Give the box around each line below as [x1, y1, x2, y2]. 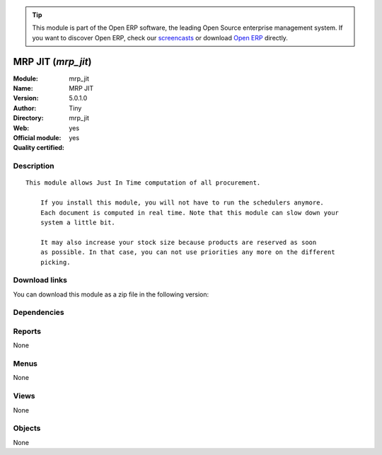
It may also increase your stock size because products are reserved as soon [40, 238, 317, 246]
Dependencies [13, 308, 65, 318]
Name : [13, 84, 33, 93]
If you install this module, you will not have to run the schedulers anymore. [40, 199, 325, 207]
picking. [40, 258, 71, 266]
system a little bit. [40, 218, 116, 226]
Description [13, 161, 54, 171]
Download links [13, 275, 67, 285]
